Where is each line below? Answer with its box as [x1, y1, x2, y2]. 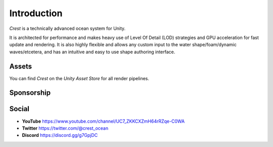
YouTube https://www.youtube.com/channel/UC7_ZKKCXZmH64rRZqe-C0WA [22, 118, 185, 124]
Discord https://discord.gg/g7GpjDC [22, 132, 98, 138]
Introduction [9, 8, 63, 19]
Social [9, 104, 30, 114]
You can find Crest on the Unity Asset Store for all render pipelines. [9, 75, 149, 81]
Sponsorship [9, 89, 51, 97]
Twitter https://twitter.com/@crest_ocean [22, 125, 109, 131]
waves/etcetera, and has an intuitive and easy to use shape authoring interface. [9, 49, 175, 55]
